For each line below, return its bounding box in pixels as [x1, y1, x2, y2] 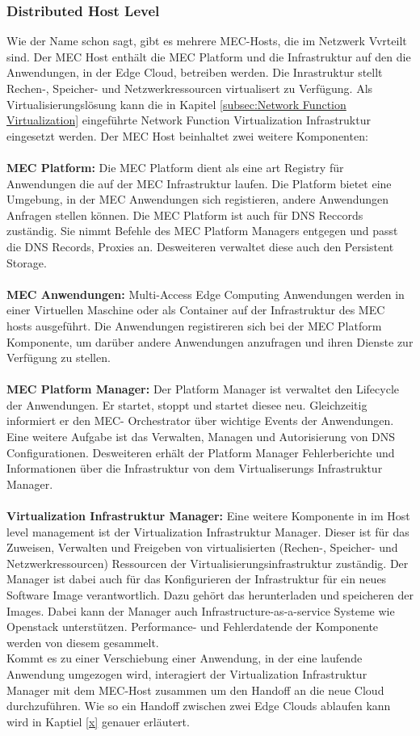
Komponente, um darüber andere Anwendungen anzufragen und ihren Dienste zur [6, 333, 414, 350]
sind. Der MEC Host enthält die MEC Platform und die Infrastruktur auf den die [6, 48, 411, 65]
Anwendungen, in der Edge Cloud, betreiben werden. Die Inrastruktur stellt [6, 64, 383, 81]
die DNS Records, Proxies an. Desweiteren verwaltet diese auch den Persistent [6, 238, 394, 254]
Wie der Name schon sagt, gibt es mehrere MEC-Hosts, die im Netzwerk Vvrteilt [6, 32, 407, 49]
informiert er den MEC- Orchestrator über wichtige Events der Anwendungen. [6, 412, 394, 429]
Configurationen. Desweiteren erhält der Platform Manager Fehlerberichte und [6, 444, 395, 461]
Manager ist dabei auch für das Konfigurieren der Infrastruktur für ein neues [6, 570, 387, 587]
